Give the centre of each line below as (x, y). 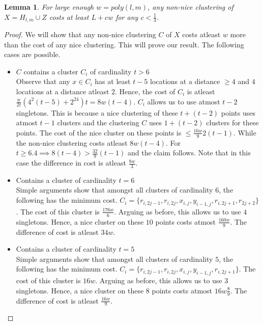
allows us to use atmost (184, 101)
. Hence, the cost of (145, 91)
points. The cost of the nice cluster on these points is (99, 132)
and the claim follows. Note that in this (189, 153)
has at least (113, 81)
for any (127, 17)
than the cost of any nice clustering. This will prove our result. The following (124, 44)
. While (245, 132)
